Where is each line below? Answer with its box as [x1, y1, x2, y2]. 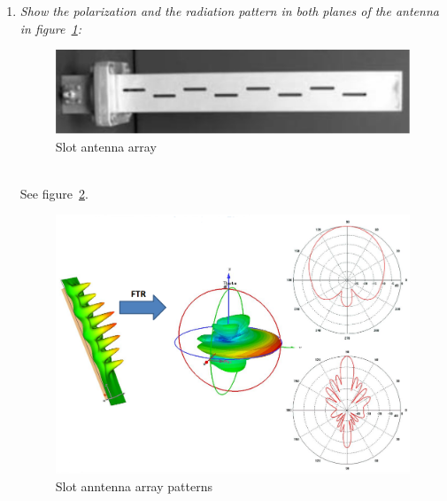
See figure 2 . [19, 184, 89, 202]
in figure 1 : [19, 19, 82, 37]
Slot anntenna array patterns [55, 476, 212, 495]
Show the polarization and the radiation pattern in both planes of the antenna [19, 2, 439, 20]
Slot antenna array [55, 137, 157, 155]
